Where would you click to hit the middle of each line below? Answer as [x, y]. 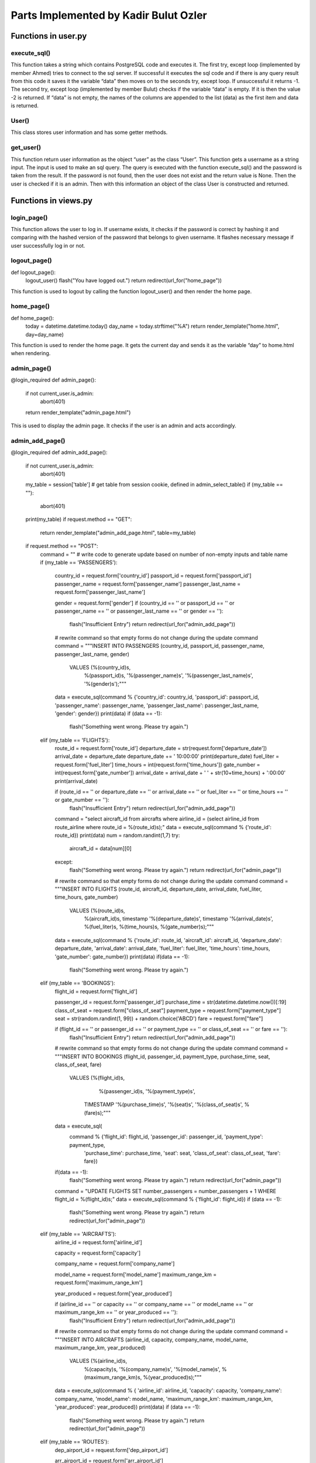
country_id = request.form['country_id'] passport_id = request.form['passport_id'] [153, 576]
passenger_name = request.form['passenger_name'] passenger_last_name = [148, 584]
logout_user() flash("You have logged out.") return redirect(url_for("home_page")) [124, 280]
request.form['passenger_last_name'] [100, 592]
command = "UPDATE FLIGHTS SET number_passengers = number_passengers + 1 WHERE [165, 1191]
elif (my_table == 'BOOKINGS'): [78, 983]
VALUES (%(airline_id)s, [98, 1361]
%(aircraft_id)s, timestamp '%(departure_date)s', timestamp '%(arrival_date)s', [178, 919]
